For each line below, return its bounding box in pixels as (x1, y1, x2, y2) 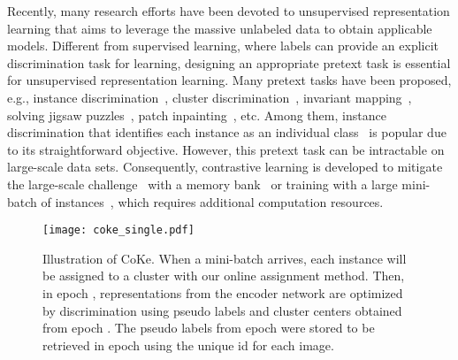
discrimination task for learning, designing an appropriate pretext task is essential (7, 53, 451, 72)
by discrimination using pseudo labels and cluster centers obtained (42, 301, 402, 319)
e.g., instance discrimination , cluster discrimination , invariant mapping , (7, 88, 412, 106)
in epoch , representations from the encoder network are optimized (42, 283, 403, 302)
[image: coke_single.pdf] (42, 224, 195, 237)
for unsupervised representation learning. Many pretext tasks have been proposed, (7, 71, 452, 89)
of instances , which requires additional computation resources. (41, 192, 384, 211)
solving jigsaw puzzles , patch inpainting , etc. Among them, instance (7, 105, 386, 124)
